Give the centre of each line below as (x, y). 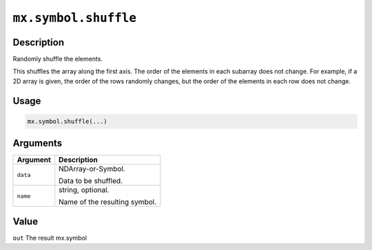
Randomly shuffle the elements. (58, 59)
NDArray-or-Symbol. (92, 169)
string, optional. (84, 190)
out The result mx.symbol (50, 238)
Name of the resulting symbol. (108, 202)
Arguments (38, 144)
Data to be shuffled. (91, 181)
